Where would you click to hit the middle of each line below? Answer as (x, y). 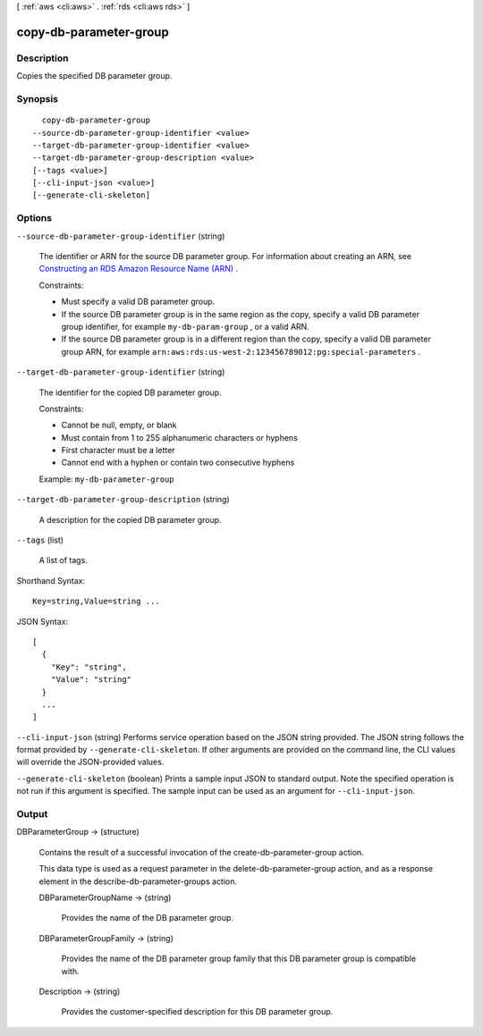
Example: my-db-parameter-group (106, 479)
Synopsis (37, 98)
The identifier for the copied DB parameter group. (131, 392)
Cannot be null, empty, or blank (119, 425)
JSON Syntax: (42, 621)
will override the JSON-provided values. (90, 762)
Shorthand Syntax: (51, 580)
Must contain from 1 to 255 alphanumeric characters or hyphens (180, 437)
